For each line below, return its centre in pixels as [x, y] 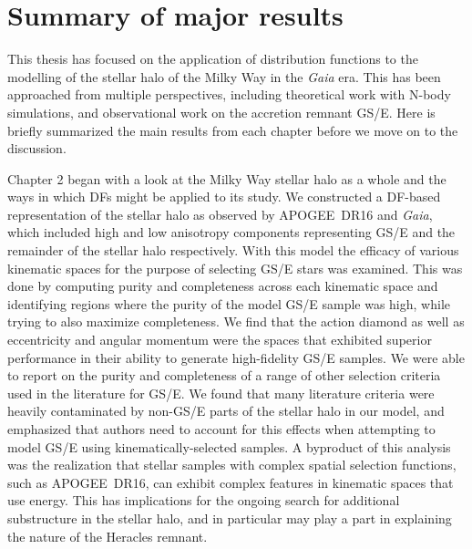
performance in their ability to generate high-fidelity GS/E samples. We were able [236, 357]
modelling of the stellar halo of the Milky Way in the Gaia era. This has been [224, 76]
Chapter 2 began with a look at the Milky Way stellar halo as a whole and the [227, 178]
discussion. [37, 148]
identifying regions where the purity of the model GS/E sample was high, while [229, 303]
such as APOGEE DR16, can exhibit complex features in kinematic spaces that [231, 482]
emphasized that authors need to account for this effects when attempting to [221, 429]
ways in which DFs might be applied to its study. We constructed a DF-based [224, 197]
